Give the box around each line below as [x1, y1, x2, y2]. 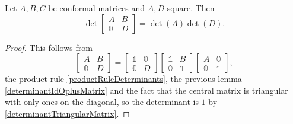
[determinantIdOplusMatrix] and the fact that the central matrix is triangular [5, 84, 288, 96]
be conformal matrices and [48, 2, 145, 14]
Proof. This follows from [5, 41, 93, 53]
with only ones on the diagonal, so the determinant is [5, 96, 199, 108]
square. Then [167, 2, 215, 14]
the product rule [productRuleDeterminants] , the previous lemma [5, 72, 242, 85]
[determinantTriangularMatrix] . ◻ [5, 107, 130, 119]
